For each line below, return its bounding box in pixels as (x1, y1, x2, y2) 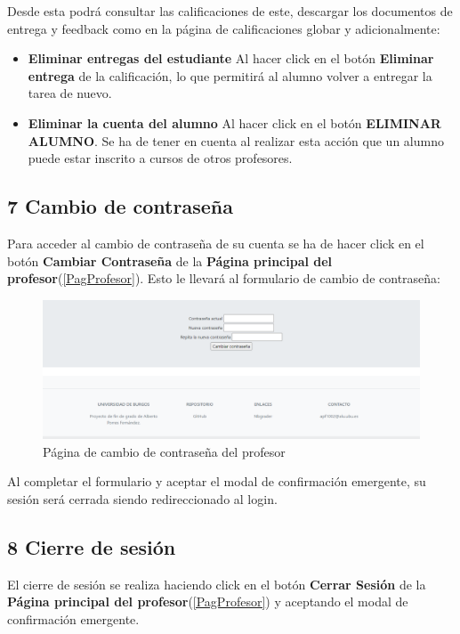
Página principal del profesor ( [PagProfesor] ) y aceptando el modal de (7, 592, 408, 611)
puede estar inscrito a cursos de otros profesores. (28, 149, 293, 167)
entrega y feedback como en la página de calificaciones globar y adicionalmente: (7, 19, 440, 37)
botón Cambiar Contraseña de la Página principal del (7, 251, 333, 270)
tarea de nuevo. (28, 84, 112, 102)
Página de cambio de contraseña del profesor (43, 442, 286, 460)
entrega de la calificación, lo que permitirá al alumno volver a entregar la (28, 66, 432, 85)
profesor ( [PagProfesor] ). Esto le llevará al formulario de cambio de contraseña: (7, 269, 440, 288)
